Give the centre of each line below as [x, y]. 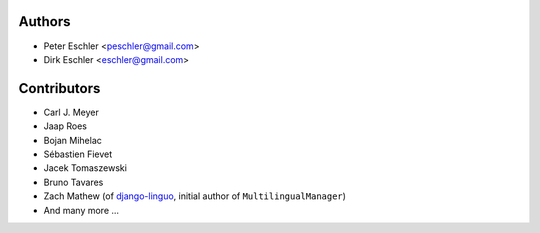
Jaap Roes [65, 126]
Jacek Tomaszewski [85, 168]
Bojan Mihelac [72, 140]
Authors [44, 21]
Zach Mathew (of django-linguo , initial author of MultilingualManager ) [195, 196]
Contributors [59, 88]
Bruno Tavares [73, 182]
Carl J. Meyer [71, 112]
